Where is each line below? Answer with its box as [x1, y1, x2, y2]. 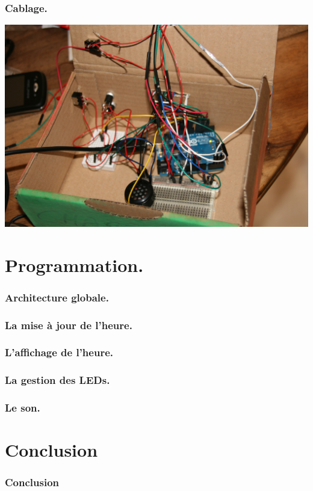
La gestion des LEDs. [5, 372, 110, 388]
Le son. [5, 400, 40, 415]
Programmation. [5, 252, 144, 277]
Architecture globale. [5, 289, 109, 304]
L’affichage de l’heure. [5, 345, 113, 360]
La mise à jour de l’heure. [5, 317, 132, 332]
